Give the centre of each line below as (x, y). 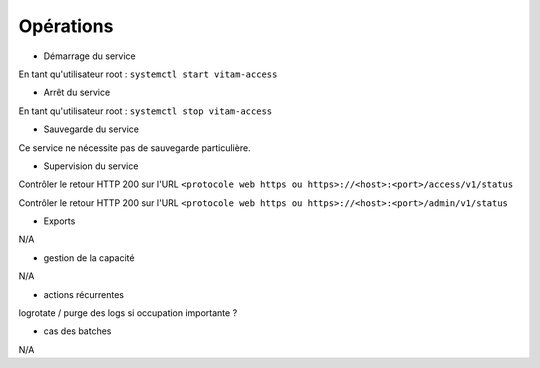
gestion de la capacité (89, 257)
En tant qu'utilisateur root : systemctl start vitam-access (148, 74)
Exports (59, 221)
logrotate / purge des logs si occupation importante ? (128, 313)
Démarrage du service (89, 56)
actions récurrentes (84, 294)
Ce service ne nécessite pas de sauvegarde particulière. (134, 147)
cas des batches (77, 331)
